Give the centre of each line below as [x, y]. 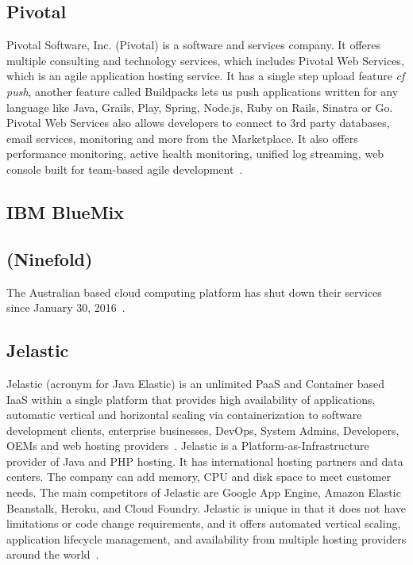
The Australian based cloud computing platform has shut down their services [194, 292]
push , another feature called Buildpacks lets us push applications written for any [203, 91]
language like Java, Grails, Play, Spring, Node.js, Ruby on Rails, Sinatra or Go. [200, 107]
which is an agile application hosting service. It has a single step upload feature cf [206, 76]
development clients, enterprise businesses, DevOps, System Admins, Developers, [203, 430]
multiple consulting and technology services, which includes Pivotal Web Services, [205, 60]
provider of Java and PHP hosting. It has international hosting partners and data [205, 461]
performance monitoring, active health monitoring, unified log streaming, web [195, 154]
